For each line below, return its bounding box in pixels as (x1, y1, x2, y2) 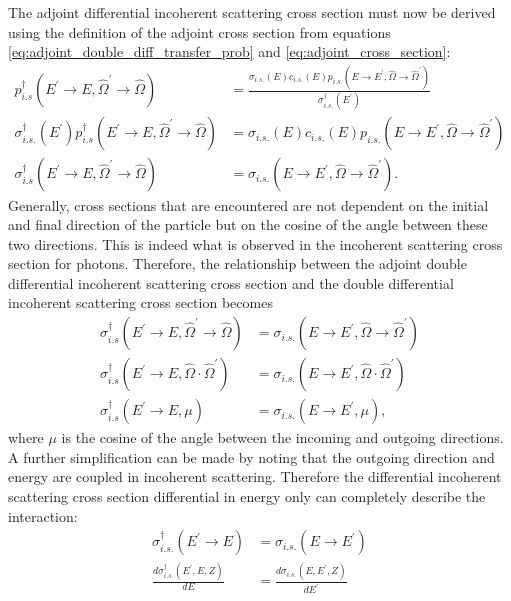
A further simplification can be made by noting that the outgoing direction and (8, 446, 495, 467)
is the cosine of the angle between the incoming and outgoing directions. (61, 427, 504, 448)
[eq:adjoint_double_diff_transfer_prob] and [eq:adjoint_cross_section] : (8, 41, 451, 62)
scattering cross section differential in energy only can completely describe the (8, 485, 486, 506)
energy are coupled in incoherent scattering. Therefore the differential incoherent (8, 466, 502, 487)
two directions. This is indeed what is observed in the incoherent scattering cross (8, 233, 503, 254)
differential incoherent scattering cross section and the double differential (8, 272, 454, 293)
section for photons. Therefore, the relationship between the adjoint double (8, 253, 467, 274)
